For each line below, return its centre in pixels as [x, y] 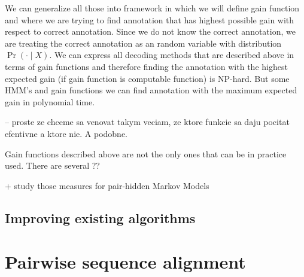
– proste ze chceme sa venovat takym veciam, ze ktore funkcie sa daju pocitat [147, 122]
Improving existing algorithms [100, 217]
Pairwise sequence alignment [125, 262]
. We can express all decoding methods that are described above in [172, 55]
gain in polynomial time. [50, 101]
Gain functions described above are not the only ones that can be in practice [146, 153]
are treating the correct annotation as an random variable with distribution [143, 43]
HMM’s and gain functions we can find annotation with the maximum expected [151, 90]
